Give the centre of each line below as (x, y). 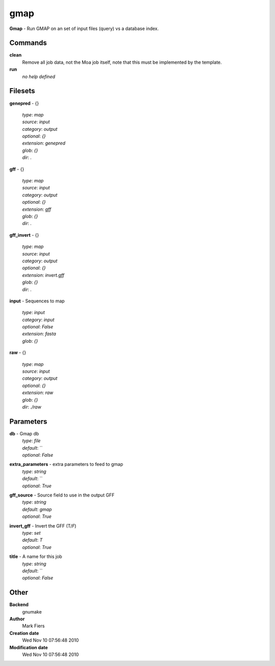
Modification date (29, 647)
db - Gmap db (24, 433)
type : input (34, 313)
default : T (32, 540)
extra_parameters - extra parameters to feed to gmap (66, 464)
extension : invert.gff (43, 275)
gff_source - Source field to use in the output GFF (62, 495)
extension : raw (38, 393)
